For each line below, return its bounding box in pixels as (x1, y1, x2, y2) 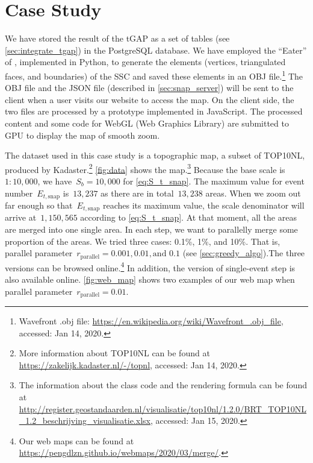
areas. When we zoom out (205, 186, 301, 199)
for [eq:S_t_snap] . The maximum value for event (123, 174, 305, 187)
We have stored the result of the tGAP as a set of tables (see (5, 32, 230, 45)
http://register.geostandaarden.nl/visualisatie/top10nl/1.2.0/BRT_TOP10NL (19, 402, 307, 415)
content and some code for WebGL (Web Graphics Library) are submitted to (5, 116, 289, 129)
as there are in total (101, 186, 174, 199)
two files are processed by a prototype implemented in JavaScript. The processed (5, 105, 303, 118)
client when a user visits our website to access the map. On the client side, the (5, 93, 294, 106)
